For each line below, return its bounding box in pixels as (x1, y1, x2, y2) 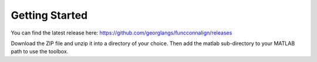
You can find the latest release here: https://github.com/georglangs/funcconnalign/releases (11, 29, 232, 36)
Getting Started (11, 9, 88, 22)
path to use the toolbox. (11, 48, 69, 55)
